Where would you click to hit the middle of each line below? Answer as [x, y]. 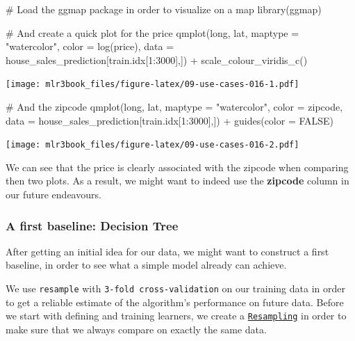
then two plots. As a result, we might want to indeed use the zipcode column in [177, 181]
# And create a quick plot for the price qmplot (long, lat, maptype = [152, 32]
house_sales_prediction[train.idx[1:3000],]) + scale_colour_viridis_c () [157, 60]
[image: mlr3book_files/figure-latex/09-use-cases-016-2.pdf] [152, 145]
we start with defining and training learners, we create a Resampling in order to [176, 316]
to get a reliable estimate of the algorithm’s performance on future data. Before [175, 302]
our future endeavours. [53, 195]
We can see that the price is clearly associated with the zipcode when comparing [177, 167]
